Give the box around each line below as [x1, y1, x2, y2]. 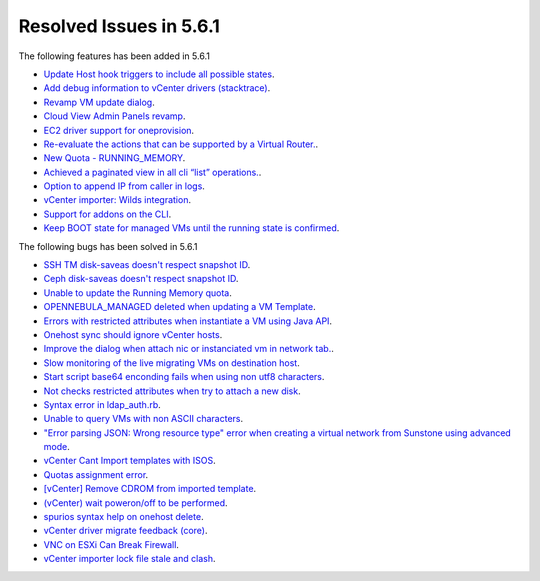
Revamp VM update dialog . [43, 96, 155, 108]
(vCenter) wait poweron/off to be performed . [43, 496, 229, 509]
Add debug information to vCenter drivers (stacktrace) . [43, 82, 271, 94]
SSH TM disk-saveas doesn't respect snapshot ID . [43, 259, 251, 271]
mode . [43, 441, 70, 453]
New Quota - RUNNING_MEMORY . [43, 152, 186, 164]
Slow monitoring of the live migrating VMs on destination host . [43, 356, 300, 369]
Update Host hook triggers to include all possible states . [43, 68, 275, 80]
